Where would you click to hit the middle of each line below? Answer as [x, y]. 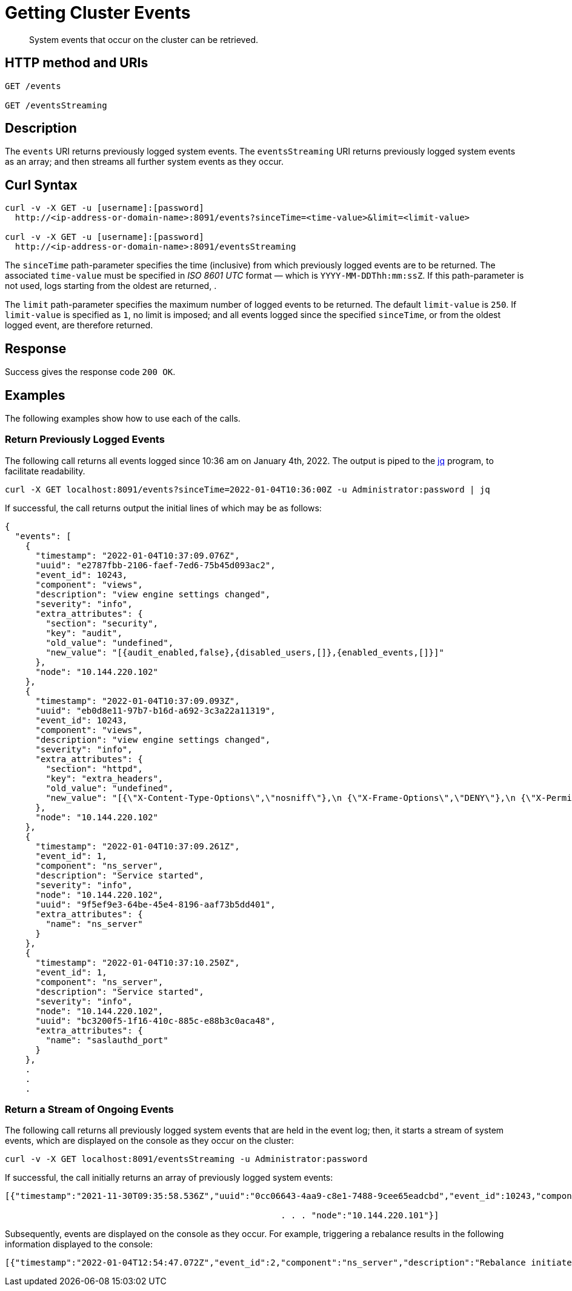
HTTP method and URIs [77, 63]
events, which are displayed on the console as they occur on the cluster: [149, 1141]
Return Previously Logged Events [85, 440]
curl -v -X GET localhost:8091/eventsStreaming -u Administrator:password [186, 1159]
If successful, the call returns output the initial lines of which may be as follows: [163, 508]
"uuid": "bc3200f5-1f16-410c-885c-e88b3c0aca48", [155, 1021]
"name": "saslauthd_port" [107, 1040]
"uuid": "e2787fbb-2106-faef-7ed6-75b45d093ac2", [155, 565]
